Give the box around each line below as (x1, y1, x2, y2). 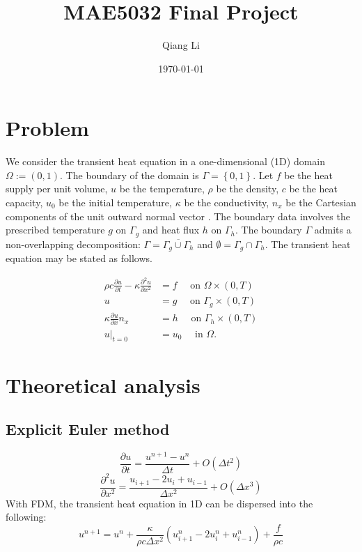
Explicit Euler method (6, 418, 170, 440)
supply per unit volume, (6, 181, 108, 196)
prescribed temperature (6, 222, 105, 237)
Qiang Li (162, 38, 200, 52)
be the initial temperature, (58, 195, 172, 210)
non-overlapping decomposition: (6, 236, 141, 251)
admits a (314, 222, 352, 237)
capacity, (6, 195, 43, 210)
